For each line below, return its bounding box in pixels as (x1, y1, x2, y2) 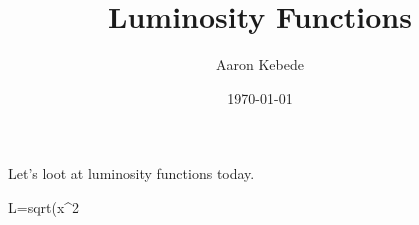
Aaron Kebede (216, 54, 304, 75)
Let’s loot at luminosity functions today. (8, 163, 255, 184)
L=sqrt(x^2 (8, 196, 80, 217)
